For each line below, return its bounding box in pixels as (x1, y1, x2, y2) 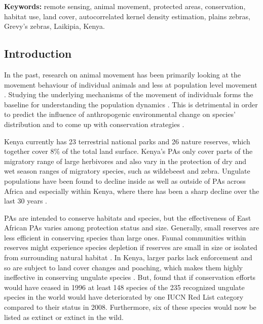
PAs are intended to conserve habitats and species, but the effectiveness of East (4, 212, 251, 223)
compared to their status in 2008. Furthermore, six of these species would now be (4, 302, 256, 312)
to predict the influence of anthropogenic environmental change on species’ (4, 109, 236, 119)
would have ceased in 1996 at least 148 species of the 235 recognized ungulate (4, 281, 245, 292)
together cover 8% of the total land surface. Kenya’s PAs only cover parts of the (4, 146, 253, 156)
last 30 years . (4, 195, 47, 206)
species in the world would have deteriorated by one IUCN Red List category (4, 292, 244, 302)
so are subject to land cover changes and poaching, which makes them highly (4, 262, 243, 272)
